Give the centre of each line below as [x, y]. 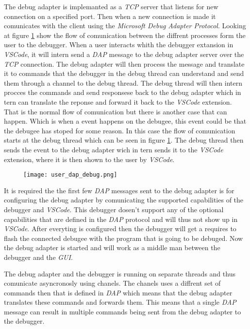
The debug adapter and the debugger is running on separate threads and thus [120, 273]
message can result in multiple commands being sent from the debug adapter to [123, 311]
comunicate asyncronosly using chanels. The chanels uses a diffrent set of [112, 283]
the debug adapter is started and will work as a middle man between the [112, 247]
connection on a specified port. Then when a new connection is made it [110, 16]
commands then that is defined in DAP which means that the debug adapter [118, 292]
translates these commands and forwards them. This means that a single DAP [120, 302]
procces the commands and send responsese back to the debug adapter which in [123, 92]
